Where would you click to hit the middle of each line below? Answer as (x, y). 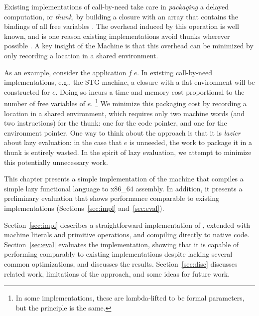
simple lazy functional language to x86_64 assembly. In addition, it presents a (123, 188)
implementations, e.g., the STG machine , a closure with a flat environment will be (129, 82)
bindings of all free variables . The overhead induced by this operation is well (122, 26)
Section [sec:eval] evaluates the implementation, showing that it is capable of (122, 244)
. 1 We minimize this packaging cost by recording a (169, 102)
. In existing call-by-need (175, 72)
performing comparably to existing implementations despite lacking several (118, 254)
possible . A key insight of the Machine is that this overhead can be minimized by (129, 46)
